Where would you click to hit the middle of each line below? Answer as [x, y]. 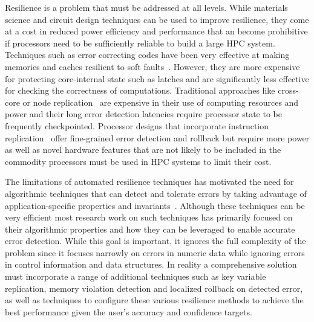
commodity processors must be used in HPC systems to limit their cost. [138, 161]
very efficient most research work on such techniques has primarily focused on [149, 217]
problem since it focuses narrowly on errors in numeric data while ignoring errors [155, 252]
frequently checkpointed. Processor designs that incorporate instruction [137, 125]
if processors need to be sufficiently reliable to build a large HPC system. [140, 43]
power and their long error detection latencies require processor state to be [143, 114]
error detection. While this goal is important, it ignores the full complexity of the [155, 241]
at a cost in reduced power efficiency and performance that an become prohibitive [156, 31]
